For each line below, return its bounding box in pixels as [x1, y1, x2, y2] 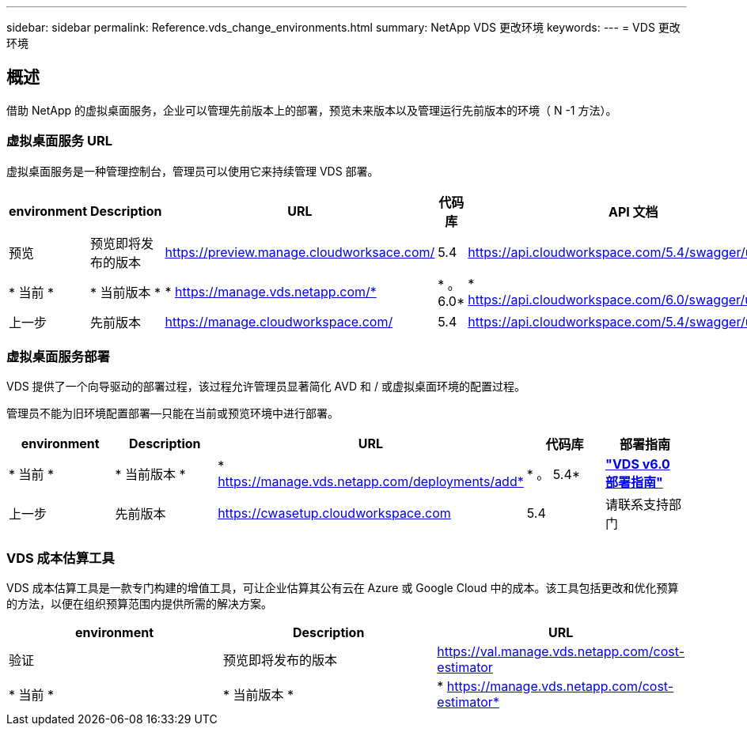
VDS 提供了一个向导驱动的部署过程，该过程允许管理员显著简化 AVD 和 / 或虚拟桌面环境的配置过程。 [6, 379, 525, 394]
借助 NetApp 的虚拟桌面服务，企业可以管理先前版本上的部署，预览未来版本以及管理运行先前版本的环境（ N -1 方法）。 [6, 103, 617, 117]
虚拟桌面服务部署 [6, 348, 110, 364]
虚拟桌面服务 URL [6, 133, 112, 149]
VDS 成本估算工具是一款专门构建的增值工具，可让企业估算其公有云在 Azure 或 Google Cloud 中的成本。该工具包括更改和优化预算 [6, 581, 679, 595]
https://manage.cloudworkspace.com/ [165, 313, 393, 330]
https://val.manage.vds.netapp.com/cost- [437, 643, 684, 660]
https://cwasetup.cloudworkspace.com [218, 505, 451, 522]
